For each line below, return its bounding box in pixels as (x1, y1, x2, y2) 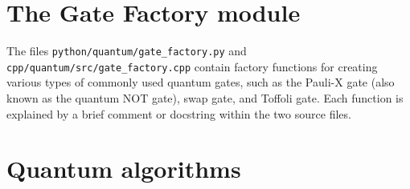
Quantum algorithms (6, 152, 241, 185)
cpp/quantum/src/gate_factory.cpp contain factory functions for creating (6, 58, 378, 74)
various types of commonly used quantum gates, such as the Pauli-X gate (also (6, 74, 395, 90)
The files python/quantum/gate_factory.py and (6, 42, 247, 59)
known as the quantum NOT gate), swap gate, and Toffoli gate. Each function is (6, 90, 404, 107)
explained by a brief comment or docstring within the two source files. (6, 105, 351, 122)
